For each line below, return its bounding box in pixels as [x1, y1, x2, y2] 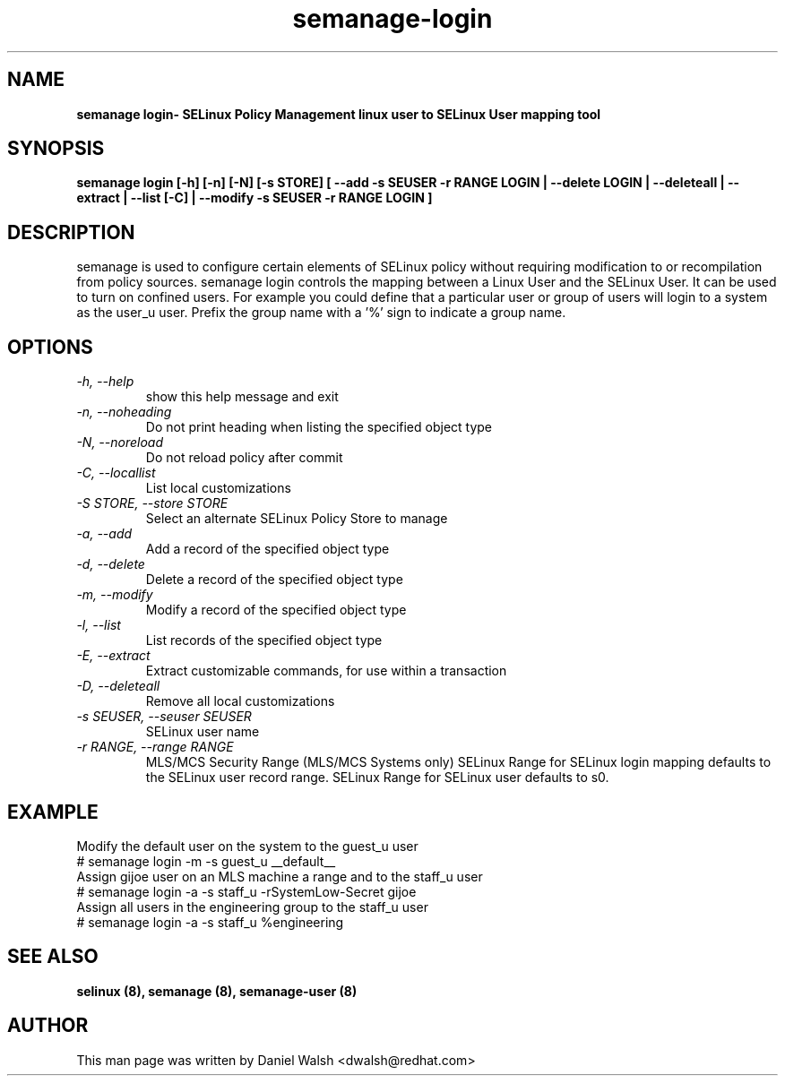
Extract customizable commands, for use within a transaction [145, 663, 507, 679]
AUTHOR [7, 1014, 89, 1037]
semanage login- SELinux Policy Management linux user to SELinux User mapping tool [76, 106, 601, 122]
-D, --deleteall [76, 678, 160, 694]
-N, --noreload [76, 434, 164, 451]
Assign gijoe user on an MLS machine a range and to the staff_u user [76, 868, 483, 884]
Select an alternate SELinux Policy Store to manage [145, 511, 448, 527]
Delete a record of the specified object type [145, 572, 403, 588]
